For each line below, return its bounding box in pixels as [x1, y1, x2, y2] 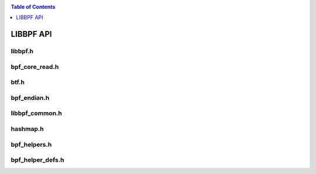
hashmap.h [11, 124, 44, 133]
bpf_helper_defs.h [11, 156, 64, 164]
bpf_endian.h [11, 93, 50, 102]
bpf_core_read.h [11, 62, 59, 71]
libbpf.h [11, 47, 34, 55]
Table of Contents [11, 4, 56, 10]
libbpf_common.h [11, 109, 63, 117]
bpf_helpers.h [11, 140, 52, 148]
